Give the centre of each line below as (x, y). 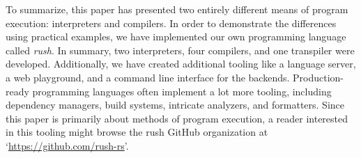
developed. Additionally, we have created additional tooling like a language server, (181, 64)
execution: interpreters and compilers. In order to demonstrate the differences (171, 23)
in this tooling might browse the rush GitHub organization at (137, 132)
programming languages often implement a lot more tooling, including (182, 91)
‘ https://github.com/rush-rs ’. (67, 145)
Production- (318, 77)
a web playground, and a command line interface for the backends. (148, 77)
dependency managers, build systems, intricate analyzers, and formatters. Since (175, 105)
